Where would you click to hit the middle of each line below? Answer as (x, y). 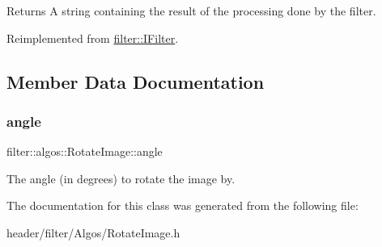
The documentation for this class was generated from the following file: (183, 205)
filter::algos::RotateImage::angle (85, 151)
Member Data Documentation (136, 81)
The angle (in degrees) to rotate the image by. (121, 178)
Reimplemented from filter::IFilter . (93, 38)
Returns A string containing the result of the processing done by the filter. (191, 10)
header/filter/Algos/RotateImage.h (93, 232)
